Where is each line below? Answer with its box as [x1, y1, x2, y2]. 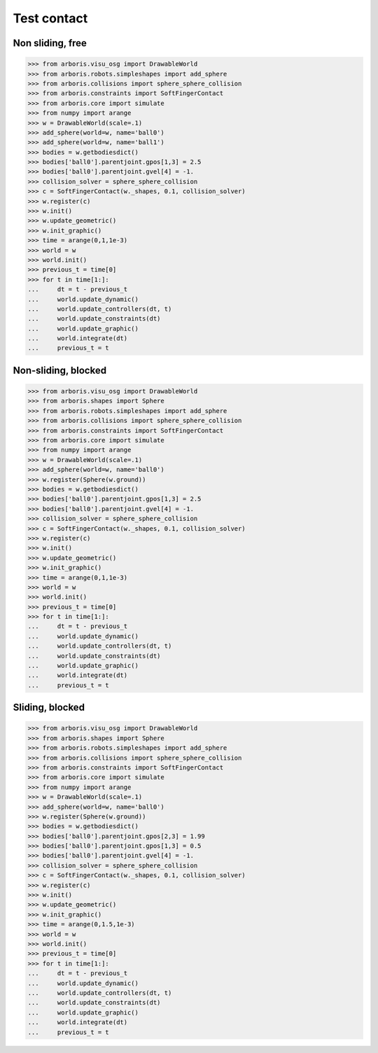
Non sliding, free [13, 37, 87, 49]
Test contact [13, 11, 88, 26]
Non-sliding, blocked [13, 364, 107, 376]
